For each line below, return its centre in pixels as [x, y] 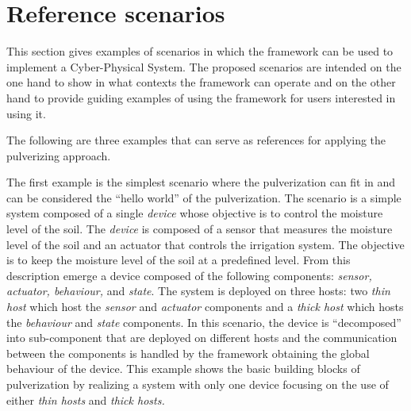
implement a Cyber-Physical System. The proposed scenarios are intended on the [204, 66]
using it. [26, 113]
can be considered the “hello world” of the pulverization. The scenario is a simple [204, 197]
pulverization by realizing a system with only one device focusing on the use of [198, 384]
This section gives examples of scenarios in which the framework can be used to [200, 51]
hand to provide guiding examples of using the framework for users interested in [201, 97]
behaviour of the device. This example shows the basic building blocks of [183, 369]
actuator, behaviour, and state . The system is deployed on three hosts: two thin [198, 291]
